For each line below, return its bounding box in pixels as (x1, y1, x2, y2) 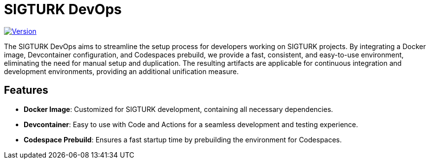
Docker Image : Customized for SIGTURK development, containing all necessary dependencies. (24, 105, 333, 113)
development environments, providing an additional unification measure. (4, 67, 239, 76)
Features (4, 84, 48, 97)
